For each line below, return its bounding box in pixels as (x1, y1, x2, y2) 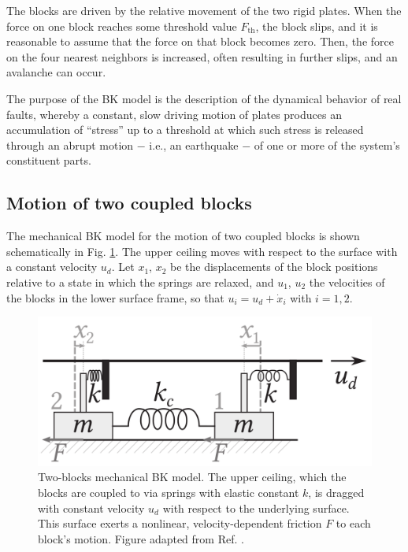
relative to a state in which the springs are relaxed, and (6, 273, 274, 290)
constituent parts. (6, 152, 91, 169)
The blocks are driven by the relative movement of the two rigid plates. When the (6, 2, 402, 18)
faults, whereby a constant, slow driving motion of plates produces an (6, 106, 342, 122)
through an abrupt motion (6, 136, 134, 153)
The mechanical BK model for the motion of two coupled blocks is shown (6, 228, 360, 244)
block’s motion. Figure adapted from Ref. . (38, 530, 244, 546)
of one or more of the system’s (254, 136, 400, 153)
